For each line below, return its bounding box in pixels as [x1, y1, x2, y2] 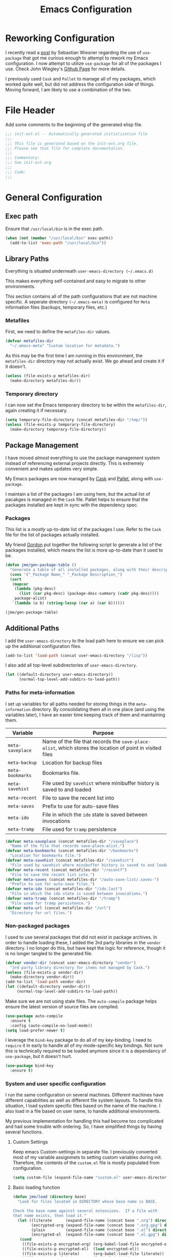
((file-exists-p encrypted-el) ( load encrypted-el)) [22, 1247, 139, 1252]
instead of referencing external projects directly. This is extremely [5, 460, 144, 466]
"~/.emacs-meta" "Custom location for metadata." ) [10, 343, 120, 349]
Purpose [93, 729, 114, 736]
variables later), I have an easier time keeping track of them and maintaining [5, 712, 165, 718]
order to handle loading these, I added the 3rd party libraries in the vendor [5, 939, 161, 945]
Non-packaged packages [5, 922, 70, 929]
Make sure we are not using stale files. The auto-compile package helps [5, 998, 157, 1004]
